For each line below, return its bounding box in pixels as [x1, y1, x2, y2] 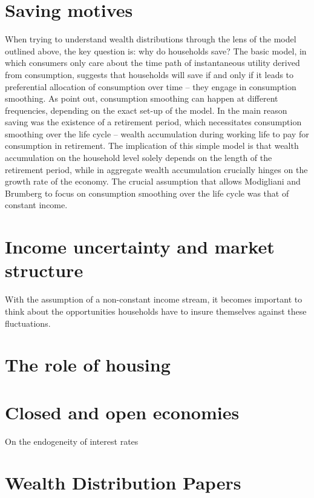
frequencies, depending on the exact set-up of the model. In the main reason [5, 103, 287, 116]
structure [5, 258, 83, 283]
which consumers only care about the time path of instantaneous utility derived [5, 56, 300, 69]
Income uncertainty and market [5, 234, 275, 259]
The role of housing [5, 352, 171, 377]
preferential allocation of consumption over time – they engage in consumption [5, 80, 296, 93]
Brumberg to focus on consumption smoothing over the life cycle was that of [5, 186, 289, 199]
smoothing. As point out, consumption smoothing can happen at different [5, 92, 278, 105]
